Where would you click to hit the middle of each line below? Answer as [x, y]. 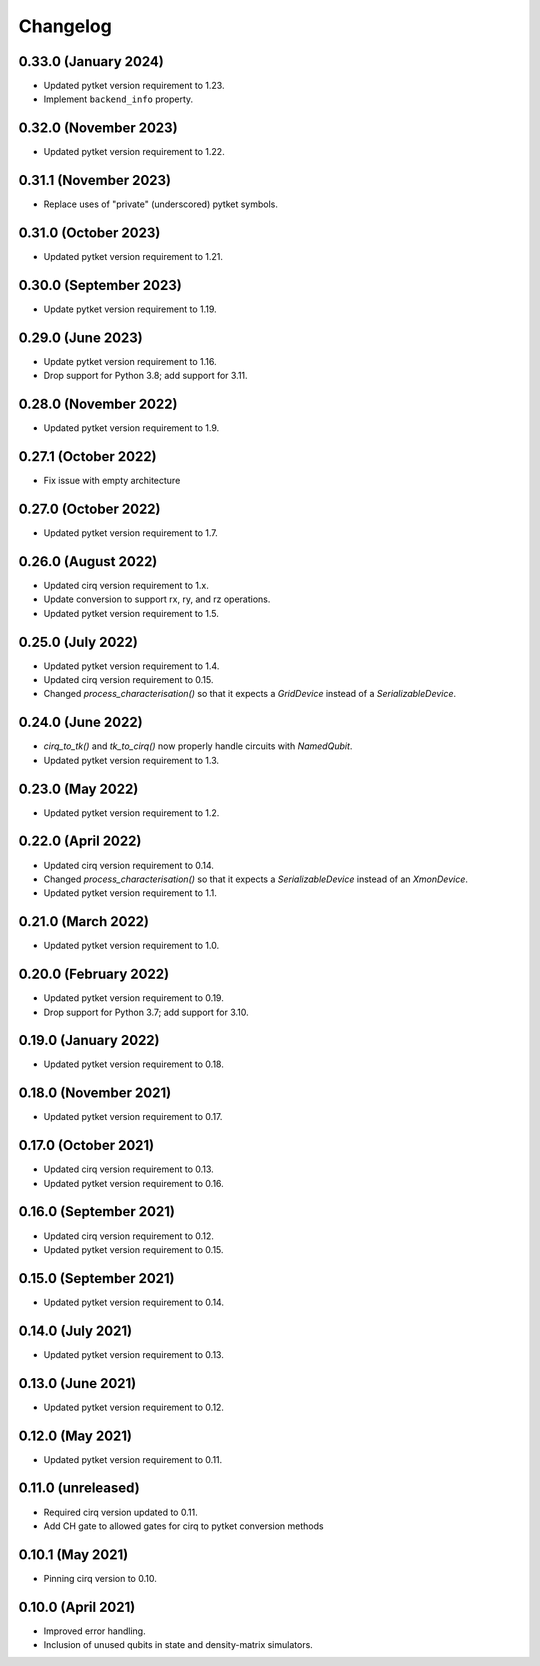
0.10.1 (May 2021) [73, 1554]
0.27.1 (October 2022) [87, 456]
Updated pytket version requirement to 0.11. [133, 1459]
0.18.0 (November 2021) [95, 1093]
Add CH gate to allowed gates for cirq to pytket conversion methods [183, 1526]
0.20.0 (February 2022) [94, 974]
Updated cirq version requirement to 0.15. [128, 680]
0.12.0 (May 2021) [75, 1435]
